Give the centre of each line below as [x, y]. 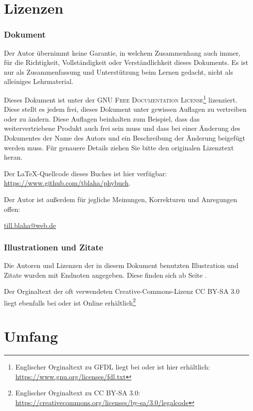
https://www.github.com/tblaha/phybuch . [67, 183]
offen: [12, 209]
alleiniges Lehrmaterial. [39, 81]
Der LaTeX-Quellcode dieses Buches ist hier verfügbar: [86, 173]
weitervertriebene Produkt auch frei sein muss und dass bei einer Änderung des [122, 128]
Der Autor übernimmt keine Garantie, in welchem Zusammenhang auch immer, [122, 52]
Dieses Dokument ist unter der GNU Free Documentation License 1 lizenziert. [121, 99]
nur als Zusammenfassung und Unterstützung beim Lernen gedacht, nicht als [118, 72]
